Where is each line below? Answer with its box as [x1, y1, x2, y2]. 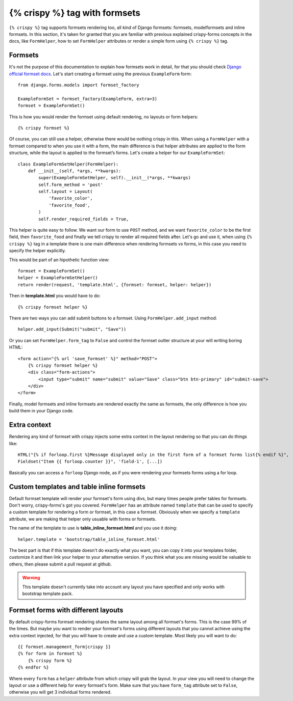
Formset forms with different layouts [9, 606, 123, 614]
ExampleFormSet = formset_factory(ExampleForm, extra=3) [18, 96, 158, 102]
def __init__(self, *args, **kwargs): [27, 168, 122, 174]
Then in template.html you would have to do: [9, 293, 100, 299]
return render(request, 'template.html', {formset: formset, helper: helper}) [18, 282, 212, 287]
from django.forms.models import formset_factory [18, 82, 140, 88]
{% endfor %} [18, 665, 49, 670]
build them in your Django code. [9, 408, 74, 414]
